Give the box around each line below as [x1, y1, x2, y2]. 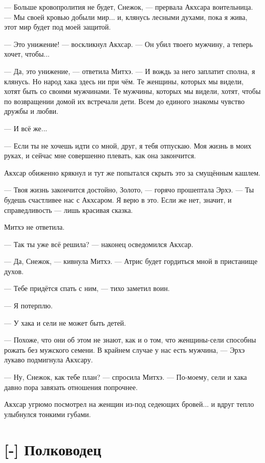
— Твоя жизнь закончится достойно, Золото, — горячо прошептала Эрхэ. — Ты [4, 184, 254, 195]
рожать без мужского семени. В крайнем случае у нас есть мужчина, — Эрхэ [4, 344, 245, 355]
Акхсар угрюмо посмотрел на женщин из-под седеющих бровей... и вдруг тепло [4, 399, 254, 409]
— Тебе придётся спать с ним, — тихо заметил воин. [4, 283, 170, 294]
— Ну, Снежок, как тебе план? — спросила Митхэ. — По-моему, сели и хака [4, 372, 247, 382]
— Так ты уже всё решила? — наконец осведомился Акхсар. [4, 238, 194, 249]
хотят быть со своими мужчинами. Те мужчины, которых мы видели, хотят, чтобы [4, 86, 261, 96]
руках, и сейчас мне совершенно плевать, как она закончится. [4, 150, 196, 161]
